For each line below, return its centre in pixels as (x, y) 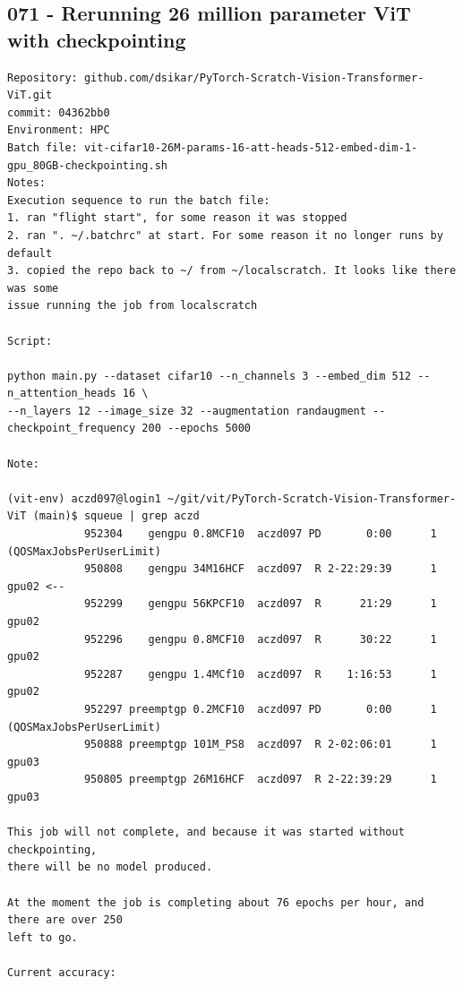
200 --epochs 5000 (197, 429)
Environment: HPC (59, 130)
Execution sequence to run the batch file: (139, 200)
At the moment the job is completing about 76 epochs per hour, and (216, 902)
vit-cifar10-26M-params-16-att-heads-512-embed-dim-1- (251, 147)
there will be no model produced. (110, 867)
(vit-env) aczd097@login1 (84, 498)
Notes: (26, 183)
